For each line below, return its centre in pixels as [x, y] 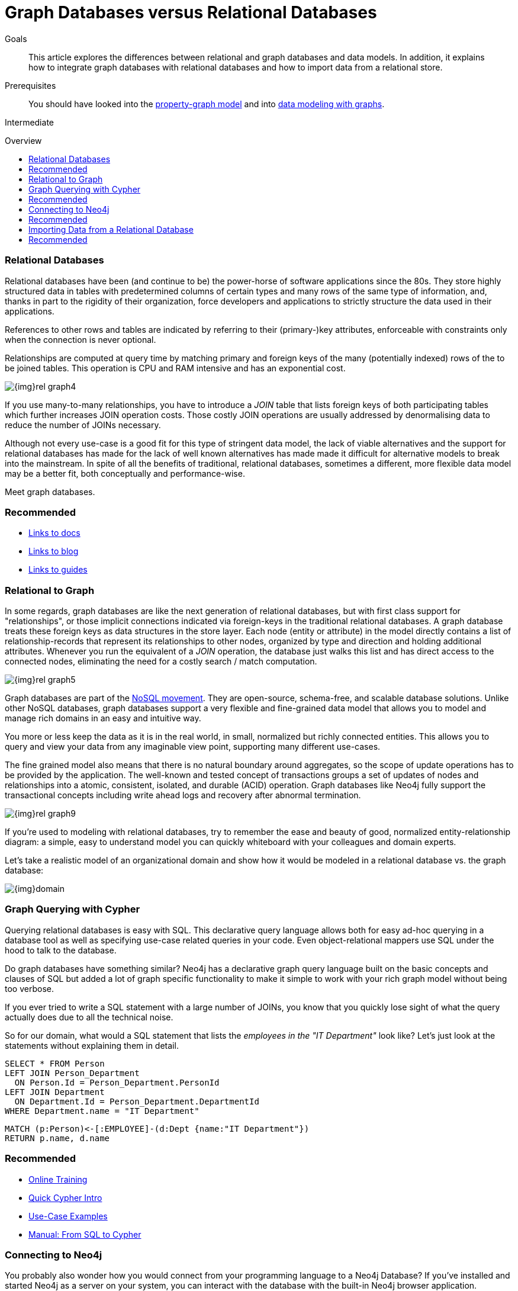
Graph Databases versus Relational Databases [191, 12]
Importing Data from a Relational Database [111, 229]
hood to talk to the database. [61, 950]
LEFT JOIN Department [55, 1092]
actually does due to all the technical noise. [89, 1017]
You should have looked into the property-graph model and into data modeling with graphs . [207, 104]
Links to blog [54, 551]
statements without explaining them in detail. [92, 1045]
